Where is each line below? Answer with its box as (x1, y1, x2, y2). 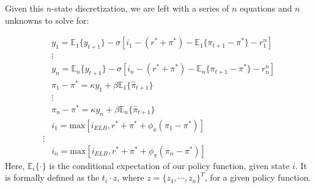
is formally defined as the (5, 171, 100, 184)
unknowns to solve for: (5, 13, 89, 26)
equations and (240, 2, 292, 14)
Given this (5, 2, 44, 14)
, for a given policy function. (204, 171, 311, 184)
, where (117, 171, 144, 184)
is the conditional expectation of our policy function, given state (49, 159, 290, 172)
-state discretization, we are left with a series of (51, 2, 229, 14)
